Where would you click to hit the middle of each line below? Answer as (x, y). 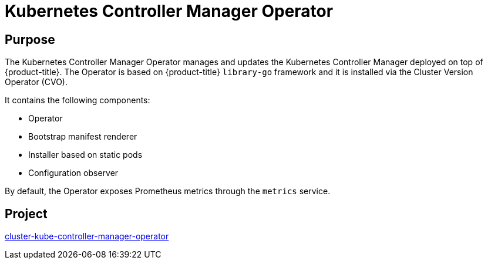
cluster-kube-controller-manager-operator (87, 236)
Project (26, 214)
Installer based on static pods (85, 155)
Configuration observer (73, 173)
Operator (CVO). (36, 82)
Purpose (30, 39)
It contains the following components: (78, 100)
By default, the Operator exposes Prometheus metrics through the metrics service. (168, 191)
